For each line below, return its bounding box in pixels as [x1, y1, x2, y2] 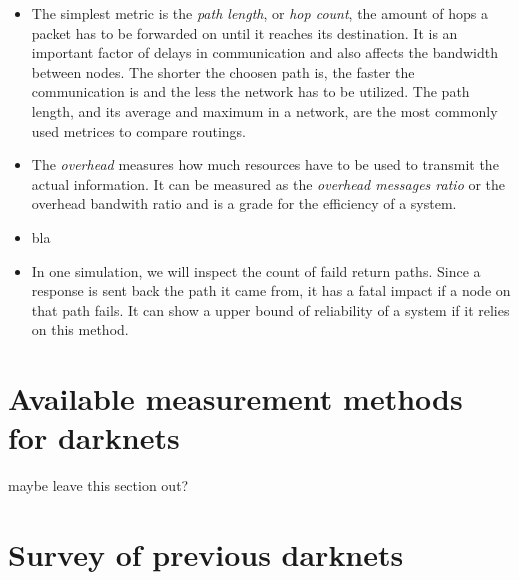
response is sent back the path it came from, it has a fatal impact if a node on [31, 280, 511, 301]
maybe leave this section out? [8, 475, 189, 496]
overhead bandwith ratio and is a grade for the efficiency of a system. [31, 193, 457, 214]
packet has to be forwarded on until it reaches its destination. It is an [31, 22, 458, 43]
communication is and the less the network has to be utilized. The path [31, 81, 470, 102]
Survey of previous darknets [8, 534, 404, 574]
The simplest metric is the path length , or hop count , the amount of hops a [31, 3, 488, 23]
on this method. [31, 319, 129, 340]
